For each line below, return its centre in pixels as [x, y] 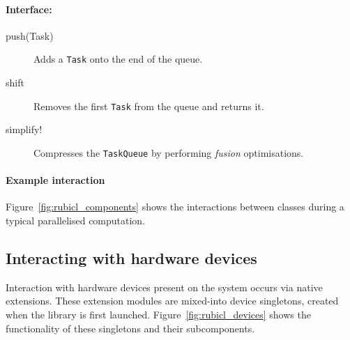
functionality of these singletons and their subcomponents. [130, 328]
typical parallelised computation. [76, 220]
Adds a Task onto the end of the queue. [118, 59]
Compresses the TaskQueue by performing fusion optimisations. [169, 152]
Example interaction [55, 180]
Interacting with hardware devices [131, 257]
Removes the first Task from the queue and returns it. [149, 106]
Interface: [29, 9]
